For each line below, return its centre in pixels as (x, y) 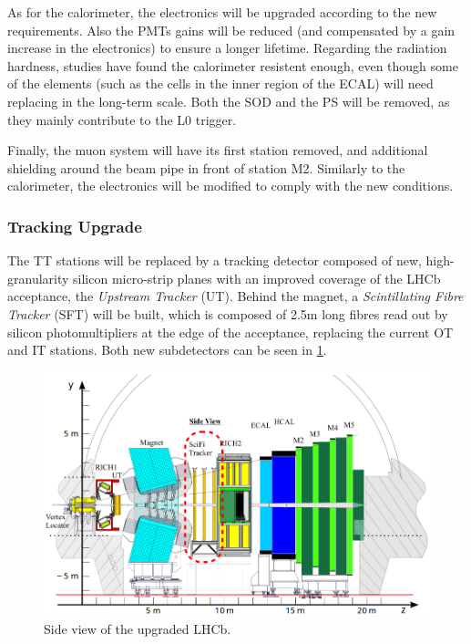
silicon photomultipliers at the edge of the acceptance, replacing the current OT (230, 332)
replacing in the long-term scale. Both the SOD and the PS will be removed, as (229, 101)
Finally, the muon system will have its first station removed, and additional (218, 150)
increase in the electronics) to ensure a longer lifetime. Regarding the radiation (227, 48)
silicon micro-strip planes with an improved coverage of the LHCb (257, 278)
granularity (38, 278)
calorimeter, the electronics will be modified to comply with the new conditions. (230, 186)
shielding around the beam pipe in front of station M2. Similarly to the (206, 167)
